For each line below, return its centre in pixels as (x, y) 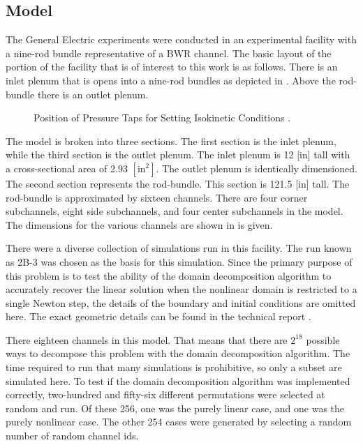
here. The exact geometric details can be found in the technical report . (158, 316)
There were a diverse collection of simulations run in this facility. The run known (179, 248)
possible (323, 339)
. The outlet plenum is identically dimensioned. (257, 168)
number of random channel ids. (72, 436)
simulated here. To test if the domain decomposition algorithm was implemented (178, 380)
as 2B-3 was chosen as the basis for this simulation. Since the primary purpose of (179, 261)
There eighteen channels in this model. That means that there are (147, 339)
